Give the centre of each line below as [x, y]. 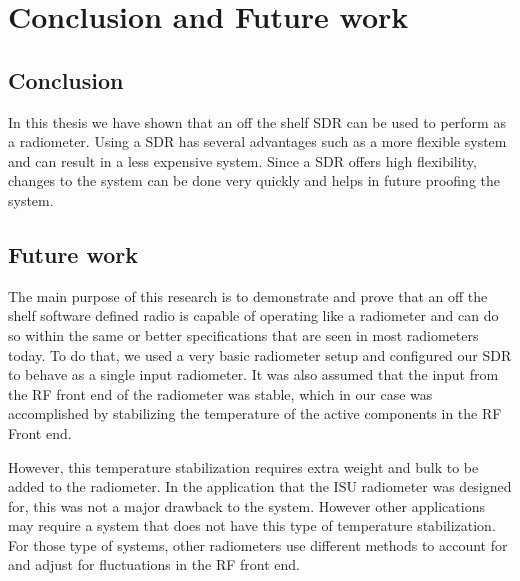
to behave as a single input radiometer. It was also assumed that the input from [253, 374]
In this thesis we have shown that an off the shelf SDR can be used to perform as [257, 121]
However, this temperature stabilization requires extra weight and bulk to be [243, 466]
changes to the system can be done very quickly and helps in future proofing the [254, 180]
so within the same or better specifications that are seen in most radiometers [243, 334]
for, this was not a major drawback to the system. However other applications [246, 505]
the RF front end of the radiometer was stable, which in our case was [220, 393]
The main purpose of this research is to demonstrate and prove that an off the [248, 295]
